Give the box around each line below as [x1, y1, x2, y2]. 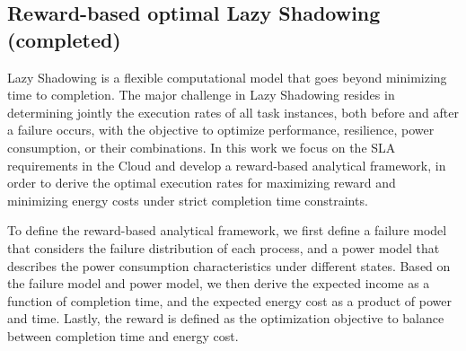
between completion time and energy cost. [7, 326, 239, 345]
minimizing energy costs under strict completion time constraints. [7, 190, 368, 209]
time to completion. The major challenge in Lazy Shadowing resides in [7, 85, 395, 104]
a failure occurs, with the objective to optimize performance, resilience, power [7, 120, 435, 139]
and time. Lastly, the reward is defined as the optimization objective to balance [7, 309, 444, 328]
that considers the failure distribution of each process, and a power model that [7, 238, 440, 257]
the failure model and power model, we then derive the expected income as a [7, 274, 430, 293]
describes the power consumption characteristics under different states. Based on [7, 256, 451, 275]
